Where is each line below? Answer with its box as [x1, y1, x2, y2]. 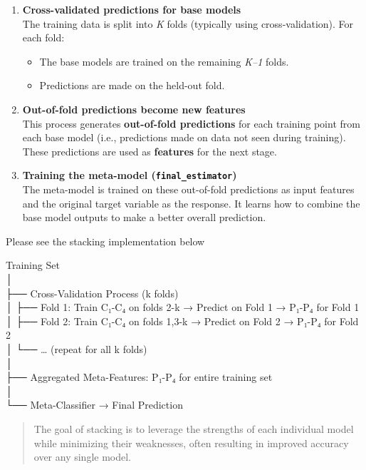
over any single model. [33, 449, 132, 464]
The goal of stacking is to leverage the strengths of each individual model [33, 421, 354, 436]
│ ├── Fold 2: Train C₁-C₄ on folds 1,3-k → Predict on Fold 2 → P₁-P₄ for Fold [6, 313, 359, 328]
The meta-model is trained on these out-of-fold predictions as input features [22, 182, 355, 196]
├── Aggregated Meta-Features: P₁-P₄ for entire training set [6, 369, 273, 384]
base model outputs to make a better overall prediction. [22, 210, 266, 225]
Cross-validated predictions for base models [22, 2, 241, 16]
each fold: [22, 30, 65, 45]
